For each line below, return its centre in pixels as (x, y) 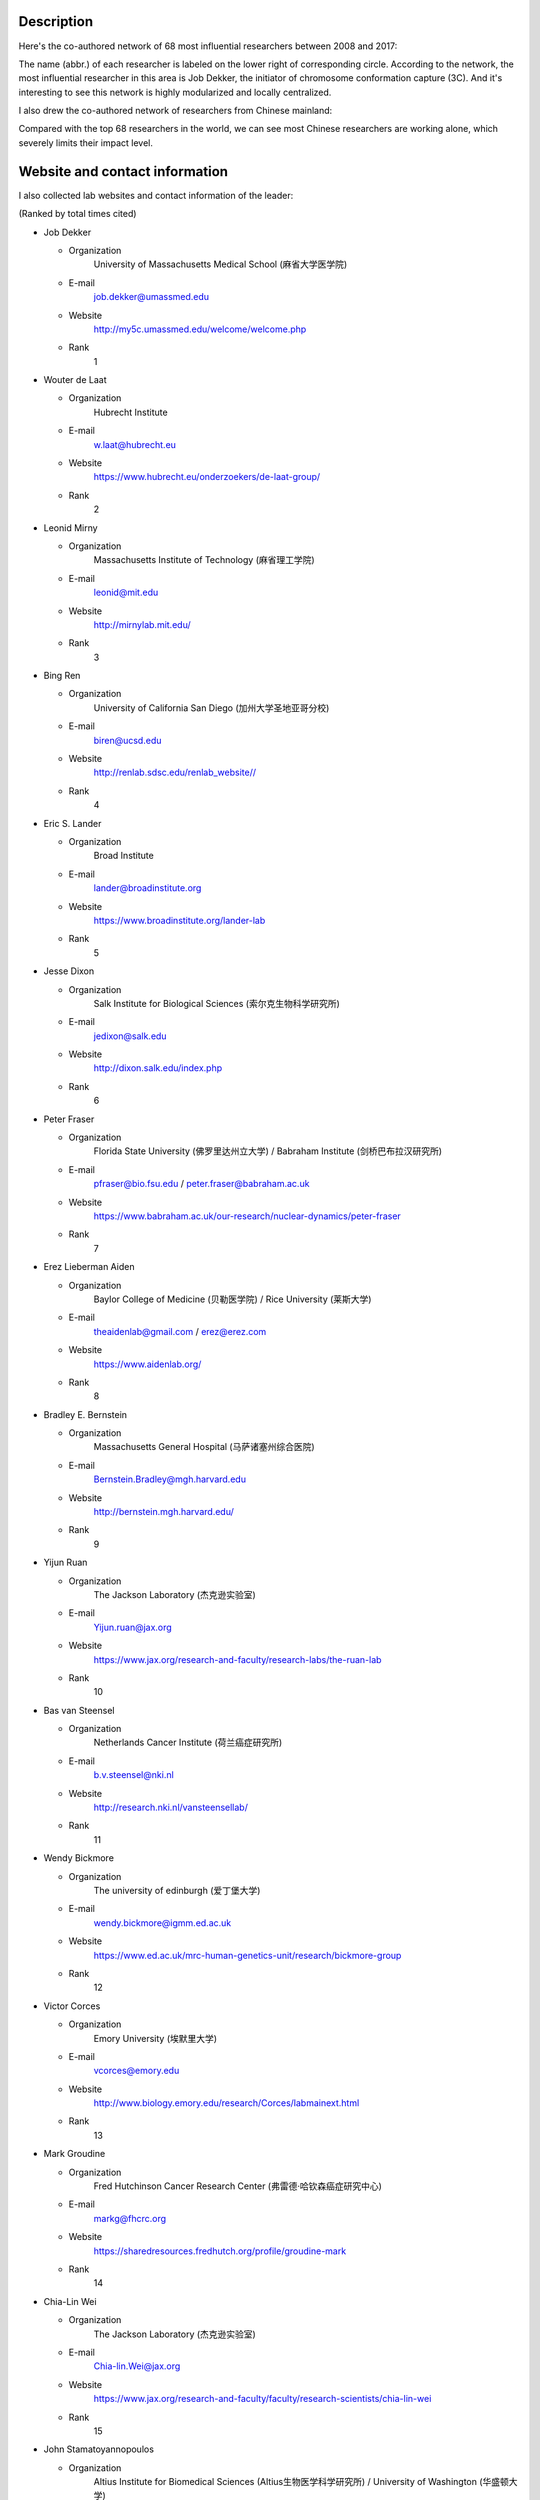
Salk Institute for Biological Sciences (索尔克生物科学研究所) (216, 1003)
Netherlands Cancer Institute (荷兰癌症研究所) (188, 1742)
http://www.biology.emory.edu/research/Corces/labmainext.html (226, 2103)
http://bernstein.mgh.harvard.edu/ (163, 1512)
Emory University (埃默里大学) (155, 2038)
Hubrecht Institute (131, 412)
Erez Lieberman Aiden (89, 1267)
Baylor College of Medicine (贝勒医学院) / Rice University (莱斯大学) (232, 1299)
